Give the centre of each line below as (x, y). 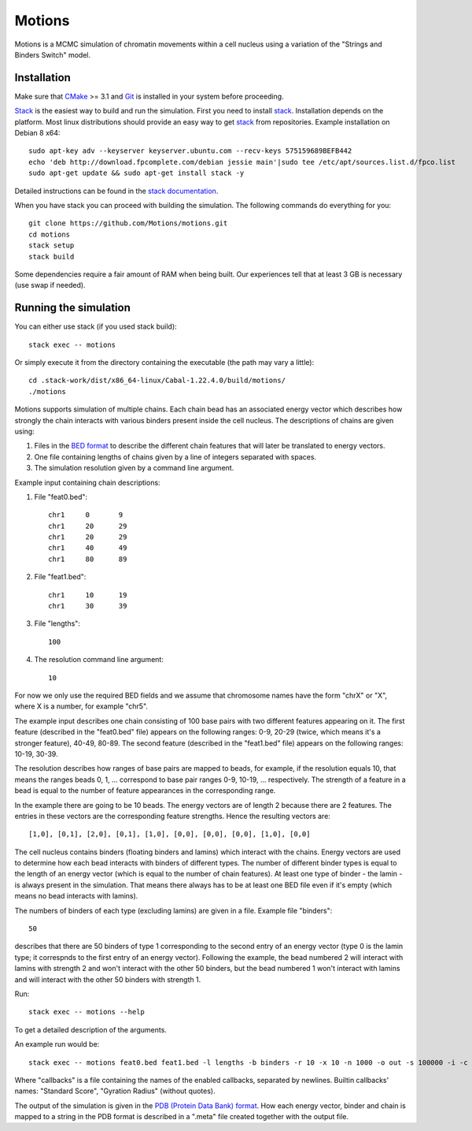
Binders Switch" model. (52, 54)
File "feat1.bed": (60, 577)
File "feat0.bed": (61, 497)
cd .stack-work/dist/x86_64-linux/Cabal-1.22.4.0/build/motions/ (157, 381)
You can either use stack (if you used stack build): (96, 326)
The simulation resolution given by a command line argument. (134, 468)
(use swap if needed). (50, 285)
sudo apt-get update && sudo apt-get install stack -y (136, 173)
